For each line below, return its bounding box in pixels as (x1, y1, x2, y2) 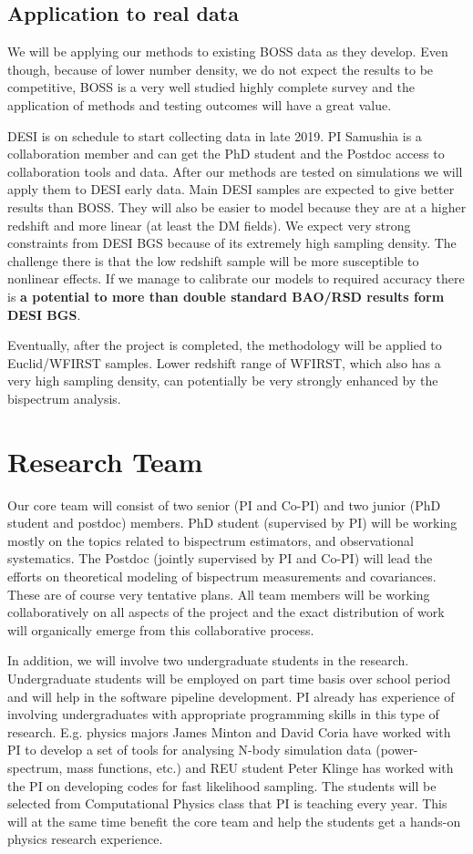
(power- (375, 740, 418, 759)
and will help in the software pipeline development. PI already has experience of (7, 686, 455, 705)
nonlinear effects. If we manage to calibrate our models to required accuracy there (7, 269, 465, 288)
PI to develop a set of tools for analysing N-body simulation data (7, 740, 372, 759)
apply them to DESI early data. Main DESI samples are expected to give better (7, 180, 455, 199)
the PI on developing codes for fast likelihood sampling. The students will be (7, 776, 437, 795)
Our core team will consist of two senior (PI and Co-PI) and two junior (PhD (7, 495, 441, 514)
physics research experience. (7, 829, 163, 849)
